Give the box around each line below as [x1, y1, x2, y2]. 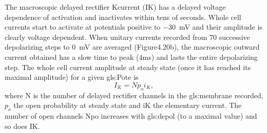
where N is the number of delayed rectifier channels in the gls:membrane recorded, [5, 90, 263, 100]
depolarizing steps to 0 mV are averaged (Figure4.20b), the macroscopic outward [5, 41, 260, 52]
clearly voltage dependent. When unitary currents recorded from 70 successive [5, 31, 250, 42]
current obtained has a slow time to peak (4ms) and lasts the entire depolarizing [5, 51, 258, 62]
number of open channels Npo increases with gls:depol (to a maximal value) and [5, 110, 257, 121]
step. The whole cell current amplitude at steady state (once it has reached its [5, 61, 251, 72]
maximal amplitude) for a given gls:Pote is [5, 72, 139, 82]
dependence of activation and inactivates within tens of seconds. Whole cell [5, 11, 241, 22]
